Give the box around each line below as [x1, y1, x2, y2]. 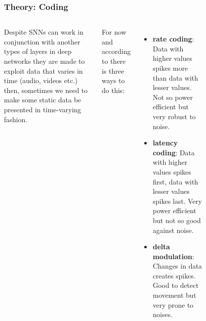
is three [102, 65, 124, 76]
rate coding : [153, 34, 194, 44]
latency [153, 138, 178, 148]
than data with [153, 72, 199, 83]
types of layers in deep [4, 46, 72, 56]
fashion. [4, 114, 28, 124]
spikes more [153, 63, 188, 73]
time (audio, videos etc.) [4, 75, 78, 86]
